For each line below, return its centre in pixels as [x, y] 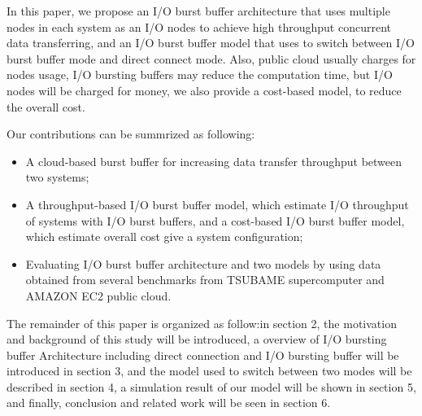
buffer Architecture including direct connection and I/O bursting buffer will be [203, 355]
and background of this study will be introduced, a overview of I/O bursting [197, 339]
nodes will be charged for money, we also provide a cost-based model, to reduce [204, 90]
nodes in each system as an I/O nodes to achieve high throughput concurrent [199, 26]
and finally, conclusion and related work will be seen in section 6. [169, 403]
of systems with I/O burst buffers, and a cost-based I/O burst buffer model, [215, 220]
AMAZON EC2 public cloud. [98, 295]
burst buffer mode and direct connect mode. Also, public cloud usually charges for [211, 58]
